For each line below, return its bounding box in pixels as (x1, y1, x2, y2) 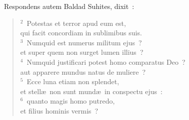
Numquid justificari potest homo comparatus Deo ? (26, 56, 185, 67)
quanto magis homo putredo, (26, 96, 115, 106)
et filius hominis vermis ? (20, 105, 98, 116)
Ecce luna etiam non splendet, (26, 76, 119, 87)
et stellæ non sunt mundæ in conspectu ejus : (20, 86, 162, 96)
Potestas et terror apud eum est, (26, 17, 126, 28)
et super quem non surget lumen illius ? (20, 47, 143, 57)
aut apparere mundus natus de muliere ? (20, 66, 146, 77)
